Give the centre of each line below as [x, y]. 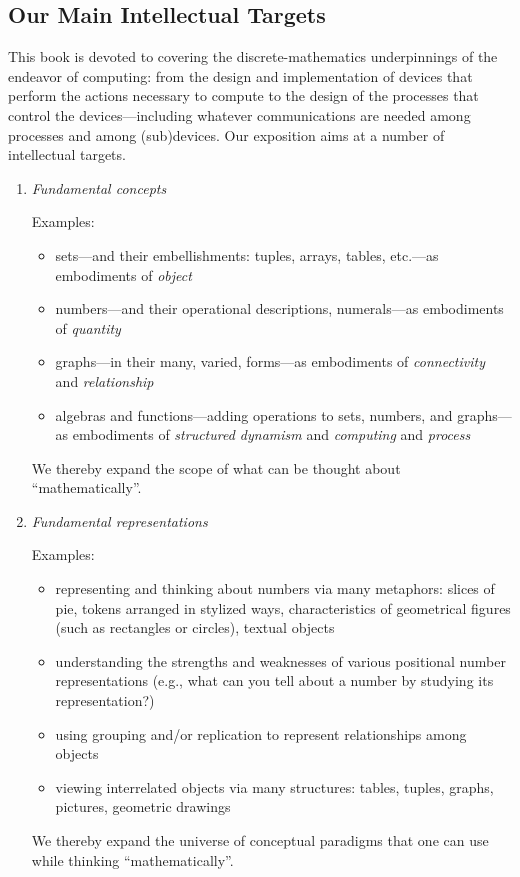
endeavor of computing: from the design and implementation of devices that [240, 75]
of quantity [88, 327]
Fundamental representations [119, 520]
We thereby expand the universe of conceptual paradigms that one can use [260, 840]
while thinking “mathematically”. [132, 859]
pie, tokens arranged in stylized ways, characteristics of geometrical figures [283, 607]
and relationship [104, 380]
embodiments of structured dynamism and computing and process [271, 434]
